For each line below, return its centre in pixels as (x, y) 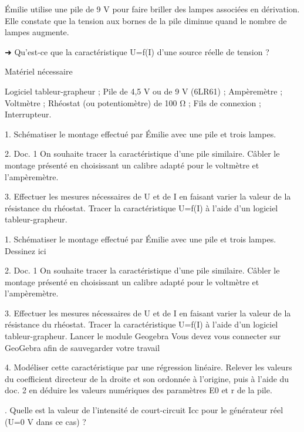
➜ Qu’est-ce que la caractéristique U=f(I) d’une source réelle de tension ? (137, 51)
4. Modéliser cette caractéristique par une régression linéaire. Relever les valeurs (148, 367)
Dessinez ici (26, 250)
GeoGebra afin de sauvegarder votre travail (82, 347)
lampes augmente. (37, 32)
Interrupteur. (28, 114)
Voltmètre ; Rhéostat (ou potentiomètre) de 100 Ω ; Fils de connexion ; (133, 102)
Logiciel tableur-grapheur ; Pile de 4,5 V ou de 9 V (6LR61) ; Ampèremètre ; (144, 91)
